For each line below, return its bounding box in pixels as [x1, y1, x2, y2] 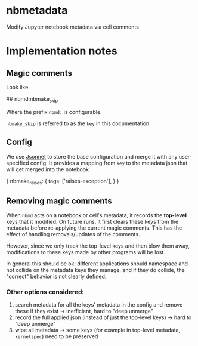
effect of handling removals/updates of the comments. [6, 231, 140, 238]
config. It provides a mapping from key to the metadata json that [30, 159, 188, 166]
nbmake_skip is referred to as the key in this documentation [6, 120, 150, 127]
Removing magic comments [6, 196, 112, 206]
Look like [6, 84, 29, 91]
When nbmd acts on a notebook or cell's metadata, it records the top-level [6, 212, 187, 219]
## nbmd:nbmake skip [6, 95, 58, 104]
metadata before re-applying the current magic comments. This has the [6, 224, 182, 231]
